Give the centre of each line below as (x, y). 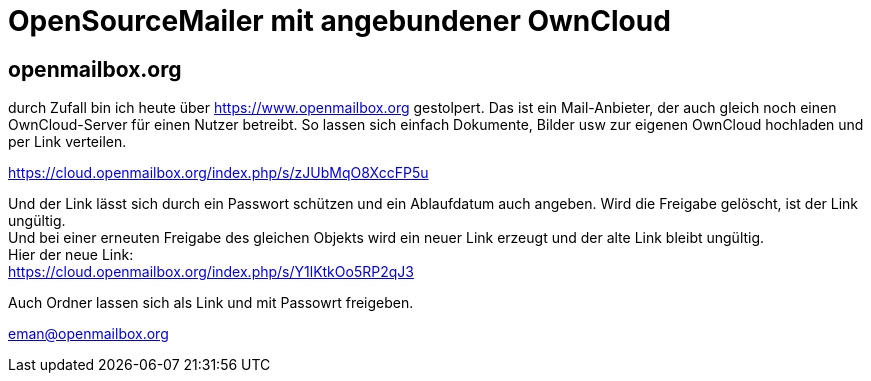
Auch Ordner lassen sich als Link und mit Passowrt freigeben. (211, 303)
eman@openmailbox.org (88, 334)
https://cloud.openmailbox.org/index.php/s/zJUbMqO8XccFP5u (218, 173)
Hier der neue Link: (71, 255)
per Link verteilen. (67, 142)
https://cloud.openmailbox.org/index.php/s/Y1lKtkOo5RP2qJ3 (211, 272)
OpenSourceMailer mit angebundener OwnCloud (339, 21)
